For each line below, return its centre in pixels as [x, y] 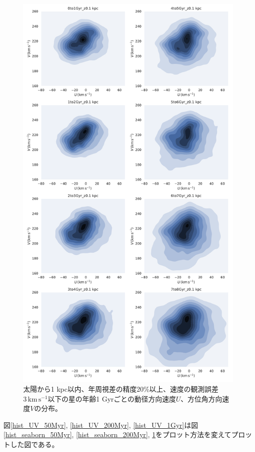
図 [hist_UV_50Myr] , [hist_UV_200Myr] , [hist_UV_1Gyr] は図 [101, 425]
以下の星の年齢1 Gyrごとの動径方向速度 [112, 398]
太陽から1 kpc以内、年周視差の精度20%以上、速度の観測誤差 [121, 388]
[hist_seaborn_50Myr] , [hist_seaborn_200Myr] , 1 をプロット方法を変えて [118, 434]
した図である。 [34, 444]
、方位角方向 [201, 398]
